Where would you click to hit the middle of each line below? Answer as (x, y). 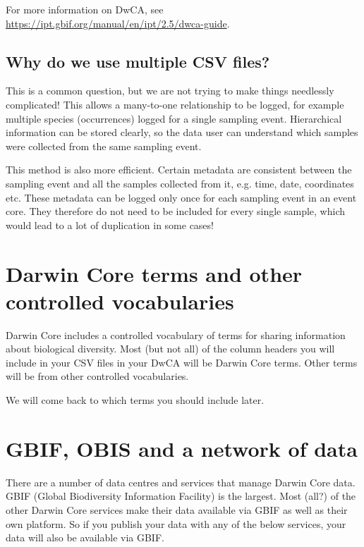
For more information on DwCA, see (85, 9)
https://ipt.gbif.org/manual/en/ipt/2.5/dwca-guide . (118, 23)
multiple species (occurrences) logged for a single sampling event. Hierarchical (174, 118)
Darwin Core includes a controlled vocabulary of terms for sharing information (176, 334)
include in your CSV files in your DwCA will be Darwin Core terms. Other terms (182, 362)
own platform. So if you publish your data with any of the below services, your (176, 523)
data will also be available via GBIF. (85, 537)
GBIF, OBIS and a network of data (182, 448)
